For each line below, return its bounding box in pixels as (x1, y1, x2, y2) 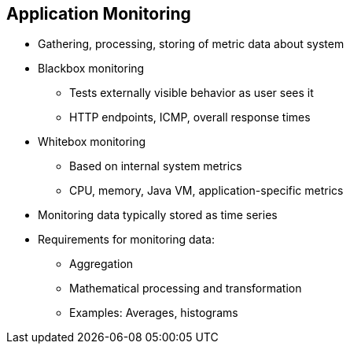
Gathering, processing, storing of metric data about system (38, 37, 344, 51)
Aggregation (69, 257, 134, 271)
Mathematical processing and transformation (69, 281, 302, 296)
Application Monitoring (6, 4, 191, 24)
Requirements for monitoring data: (38, 233, 215, 247)
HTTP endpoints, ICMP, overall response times (69, 110, 311, 125)
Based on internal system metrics (69, 159, 242, 173)
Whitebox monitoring (38, 135, 146, 149)
